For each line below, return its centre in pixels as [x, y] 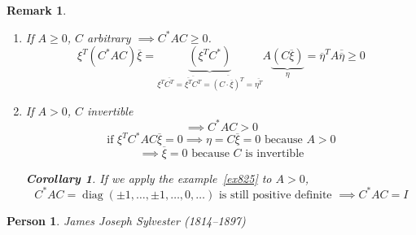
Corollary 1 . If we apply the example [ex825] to [149, 178]
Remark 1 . [37, 10]
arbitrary [109, 37]
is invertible [275, 153]
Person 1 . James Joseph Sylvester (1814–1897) [126, 220]
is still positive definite [275, 195]
